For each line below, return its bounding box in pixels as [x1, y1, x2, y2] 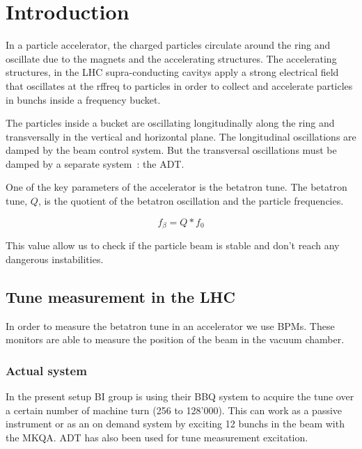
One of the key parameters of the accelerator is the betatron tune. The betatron [6, 180, 347, 194]
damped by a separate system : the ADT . [6, 156, 184, 171]
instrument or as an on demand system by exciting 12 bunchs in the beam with [6, 416, 345, 431]
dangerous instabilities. [6, 251, 104, 266]
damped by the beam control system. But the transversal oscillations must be [6, 143, 337, 157]
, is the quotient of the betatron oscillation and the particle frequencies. [38, 194, 344, 208]
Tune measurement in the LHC [6, 285, 235, 307]
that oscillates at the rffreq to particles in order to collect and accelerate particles [6, 78, 353, 93]
